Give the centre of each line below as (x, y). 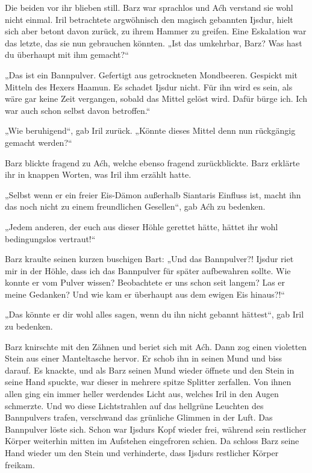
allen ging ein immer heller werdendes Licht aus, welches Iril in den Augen (142, 394)
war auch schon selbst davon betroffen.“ (78, 110)
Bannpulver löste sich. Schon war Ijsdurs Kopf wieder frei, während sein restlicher (156, 429)
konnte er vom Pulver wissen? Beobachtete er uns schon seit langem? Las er (145, 282)
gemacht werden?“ (39, 142)
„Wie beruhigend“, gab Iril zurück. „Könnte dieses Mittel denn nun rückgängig (150, 130)
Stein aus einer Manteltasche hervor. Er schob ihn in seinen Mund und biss (144, 358)
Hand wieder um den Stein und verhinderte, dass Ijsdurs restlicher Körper (142, 453)
